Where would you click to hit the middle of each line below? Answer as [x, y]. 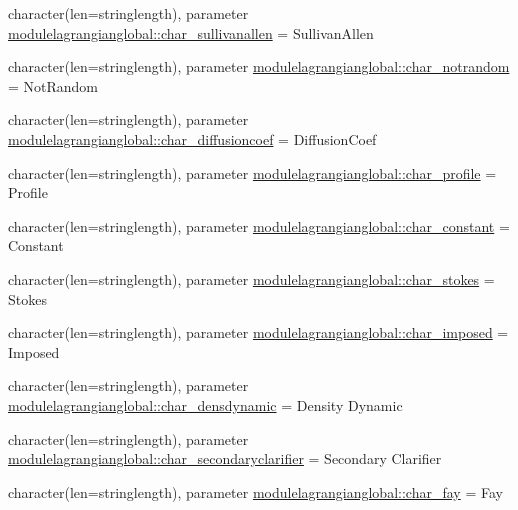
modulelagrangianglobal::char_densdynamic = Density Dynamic [205, 404]
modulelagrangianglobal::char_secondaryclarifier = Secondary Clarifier [225, 458]
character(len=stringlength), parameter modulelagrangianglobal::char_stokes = [251, 278]
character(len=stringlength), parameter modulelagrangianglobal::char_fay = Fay [255, 491]
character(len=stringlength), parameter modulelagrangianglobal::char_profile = [252, 172]
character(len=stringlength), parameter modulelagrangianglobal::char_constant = [259, 225]
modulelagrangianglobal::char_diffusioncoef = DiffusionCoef [192, 138]
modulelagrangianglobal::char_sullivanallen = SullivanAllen [191, 32]
